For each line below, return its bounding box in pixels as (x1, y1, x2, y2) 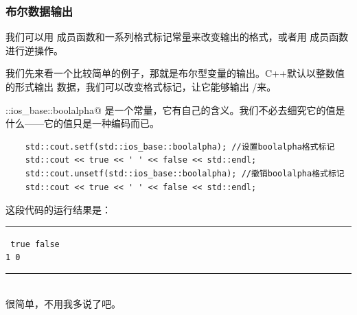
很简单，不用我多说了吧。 (5, 296, 121, 310)
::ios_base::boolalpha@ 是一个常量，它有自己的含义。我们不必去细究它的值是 (5, 102, 345, 117)
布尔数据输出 (5, 2, 73, 19)
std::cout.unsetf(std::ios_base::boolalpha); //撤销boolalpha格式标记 (25, 168, 345, 178)
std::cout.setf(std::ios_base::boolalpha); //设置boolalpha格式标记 (25, 141, 335, 152)
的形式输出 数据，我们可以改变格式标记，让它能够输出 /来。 (5, 80, 277, 93)
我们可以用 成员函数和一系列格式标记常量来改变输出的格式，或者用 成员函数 (5, 30, 349, 44)
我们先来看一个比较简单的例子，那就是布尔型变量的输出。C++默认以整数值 (5, 66, 345, 80)
